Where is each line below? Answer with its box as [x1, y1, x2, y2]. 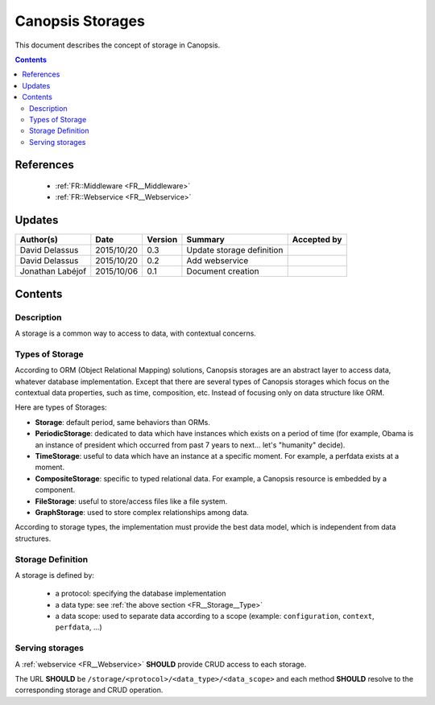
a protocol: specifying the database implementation [55, 588, 226, 599]
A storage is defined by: [14, 570, 94, 579]
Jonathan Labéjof [19, 266, 87, 277]
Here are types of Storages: [14, 402, 108, 412]
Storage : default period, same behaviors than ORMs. [35, 417, 211, 427]
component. [35, 485, 76, 495]
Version [147, 234, 178, 245]
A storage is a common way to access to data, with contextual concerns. [14, 328, 257, 338]
